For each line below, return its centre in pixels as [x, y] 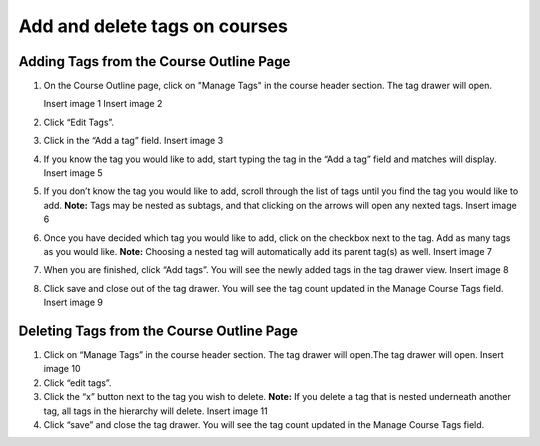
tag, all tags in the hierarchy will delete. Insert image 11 [156, 411]
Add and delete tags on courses [153, 26]
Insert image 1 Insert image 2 [103, 104]
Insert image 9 [73, 302]
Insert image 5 [73, 173]
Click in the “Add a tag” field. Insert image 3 [133, 141]
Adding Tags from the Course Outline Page [154, 61]
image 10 [62, 369]
